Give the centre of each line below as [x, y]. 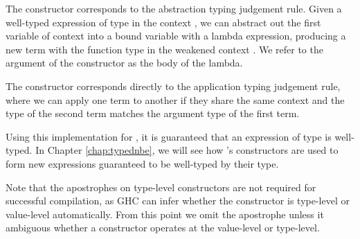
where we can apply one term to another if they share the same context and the [175, 99]
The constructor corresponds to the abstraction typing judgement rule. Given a [174, 8]
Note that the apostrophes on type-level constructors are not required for [161, 187]
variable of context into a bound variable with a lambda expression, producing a [176, 36]
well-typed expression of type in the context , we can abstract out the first [163, 22]
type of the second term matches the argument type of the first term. [153, 113]
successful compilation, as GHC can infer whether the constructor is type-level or [178, 201]
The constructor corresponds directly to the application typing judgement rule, [173, 86]
